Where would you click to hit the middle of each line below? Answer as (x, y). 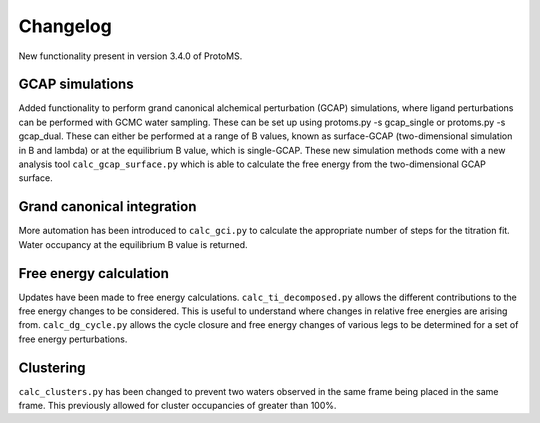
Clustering (52, 367)
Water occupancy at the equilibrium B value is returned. (133, 244)
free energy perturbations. (73, 339)
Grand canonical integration (107, 206)
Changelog (65, 26)
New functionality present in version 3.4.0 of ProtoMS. (130, 56)
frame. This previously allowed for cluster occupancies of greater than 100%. (177, 406)
